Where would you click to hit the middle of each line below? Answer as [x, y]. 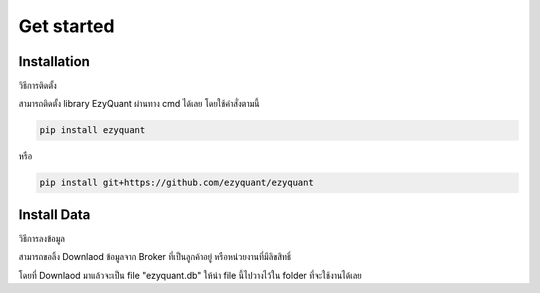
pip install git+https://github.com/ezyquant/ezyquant [176, 183]
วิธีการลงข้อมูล [41, 238]
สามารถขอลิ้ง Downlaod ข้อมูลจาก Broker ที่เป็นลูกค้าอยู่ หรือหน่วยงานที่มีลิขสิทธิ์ [155, 257]
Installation [54, 61]
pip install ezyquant [92, 130]
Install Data [54, 214]
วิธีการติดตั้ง [37, 86]
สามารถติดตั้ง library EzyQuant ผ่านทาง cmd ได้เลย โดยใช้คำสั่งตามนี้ [139, 104]
